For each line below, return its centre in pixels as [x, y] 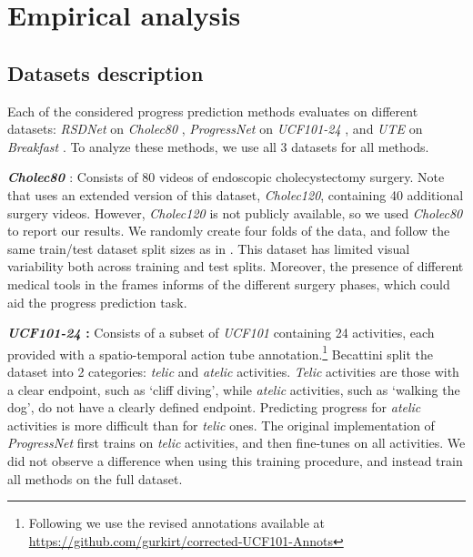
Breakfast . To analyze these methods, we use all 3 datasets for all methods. [218, 146]
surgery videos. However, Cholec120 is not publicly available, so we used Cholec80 [235, 213]
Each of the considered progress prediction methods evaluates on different [213, 111]
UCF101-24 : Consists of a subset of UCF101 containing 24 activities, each [221, 333]
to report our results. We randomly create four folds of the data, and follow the [229, 231]
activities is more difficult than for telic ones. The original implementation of [221, 425]
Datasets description [106, 72]
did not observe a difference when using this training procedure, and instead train [235, 460]
